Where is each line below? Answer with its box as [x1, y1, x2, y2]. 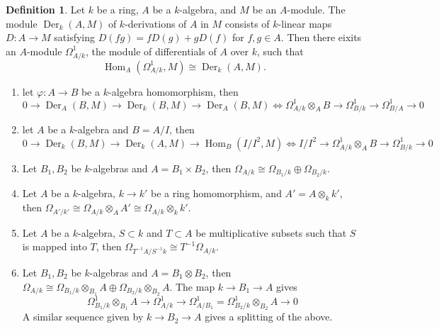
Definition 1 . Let [6, 2, 86, 16]
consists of [224, 16, 270, 30]
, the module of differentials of [85, 43, 217, 58]
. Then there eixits [280, 30, 362, 45]
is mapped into [22, 239, 87, 254]
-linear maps [278, 16, 332, 30]
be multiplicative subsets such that [195, 225, 347, 240]
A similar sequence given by [22, 309, 144, 324]
